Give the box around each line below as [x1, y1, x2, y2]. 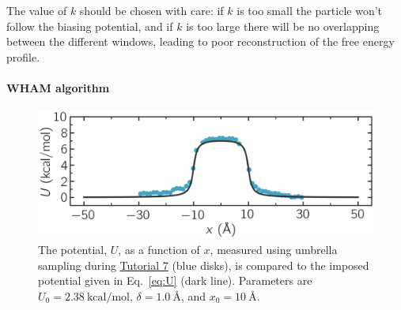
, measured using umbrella [210, 241, 338, 258]
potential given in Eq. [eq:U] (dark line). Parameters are [38, 272, 312, 289]
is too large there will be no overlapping [186, 17, 380, 34]
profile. [6, 48, 40, 65]
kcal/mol [86, 291, 130, 303]
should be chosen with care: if [79, 2, 224, 18]
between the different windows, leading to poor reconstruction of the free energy [6, 33, 395, 50]
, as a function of [118, 241, 200, 258]
